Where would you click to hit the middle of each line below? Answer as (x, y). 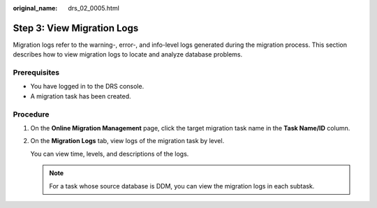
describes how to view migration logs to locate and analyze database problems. (128, 54)
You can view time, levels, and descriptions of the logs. (110, 154)
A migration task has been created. (81, 96)
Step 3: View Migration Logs (76, 28)
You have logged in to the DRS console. (87, 87)
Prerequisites (36, 73)
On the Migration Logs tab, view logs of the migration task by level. (127, 141)
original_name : (35, 8)
